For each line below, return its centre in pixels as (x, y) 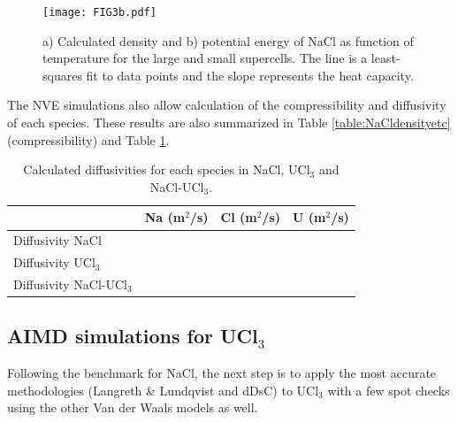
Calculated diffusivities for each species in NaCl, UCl (167, 169)
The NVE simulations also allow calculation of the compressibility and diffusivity (227, 105)
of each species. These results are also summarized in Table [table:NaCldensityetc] (229, 123)
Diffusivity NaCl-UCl (70, 284)
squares (62, 75)
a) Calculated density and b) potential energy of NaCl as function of (228, 40)
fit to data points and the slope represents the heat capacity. (250, 75)
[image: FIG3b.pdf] (99, 12)
